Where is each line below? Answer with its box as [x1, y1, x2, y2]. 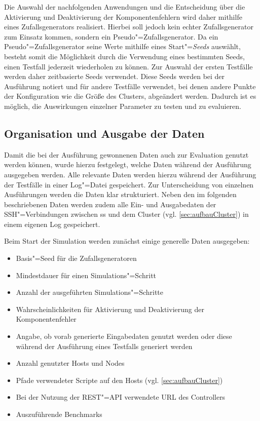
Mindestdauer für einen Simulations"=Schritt [16, 270, 157, 280]
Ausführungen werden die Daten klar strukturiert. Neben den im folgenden [4, 189, 237, 200]
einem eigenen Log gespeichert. [4, 218, 100, 229]
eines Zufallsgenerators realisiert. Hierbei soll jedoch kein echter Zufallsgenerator [4, 21, 253, 32]
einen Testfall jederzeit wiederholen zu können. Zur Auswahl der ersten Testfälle [4, 61, 253, 71]
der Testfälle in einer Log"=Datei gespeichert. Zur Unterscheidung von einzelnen [4, 179, 254, 189]
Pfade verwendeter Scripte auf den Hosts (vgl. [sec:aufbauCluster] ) [16, 374, 223, 385]
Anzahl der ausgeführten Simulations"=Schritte [16, 287, 164, 297]
